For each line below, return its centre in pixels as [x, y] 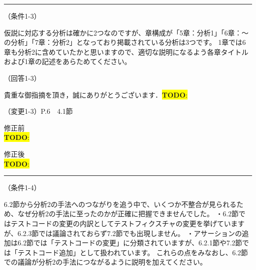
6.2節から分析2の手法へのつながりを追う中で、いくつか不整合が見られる [120, 204]
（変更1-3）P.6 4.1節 [38, 111]
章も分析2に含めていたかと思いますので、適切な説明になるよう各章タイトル [126, 51]
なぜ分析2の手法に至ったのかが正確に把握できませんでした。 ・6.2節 [128, 214]
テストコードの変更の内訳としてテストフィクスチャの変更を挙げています [128, 223]
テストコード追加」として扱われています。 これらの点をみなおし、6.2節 [133, 252]
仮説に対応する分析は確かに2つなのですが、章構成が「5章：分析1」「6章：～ [126, 32]
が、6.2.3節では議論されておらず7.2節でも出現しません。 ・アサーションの [123, 233]
